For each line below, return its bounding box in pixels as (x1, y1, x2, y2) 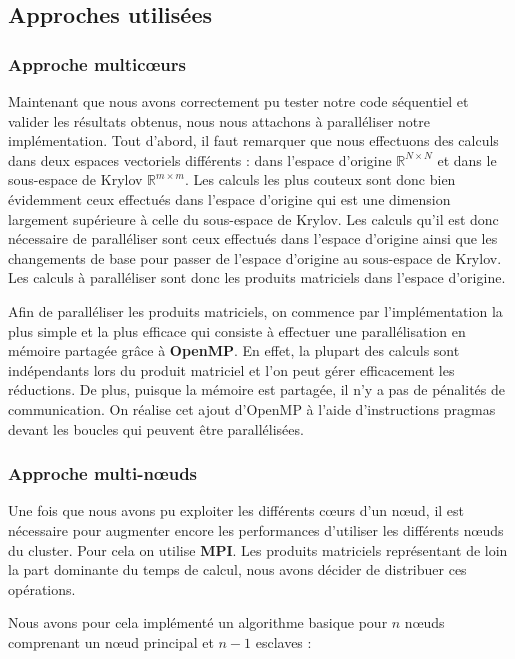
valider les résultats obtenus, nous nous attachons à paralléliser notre (8, 110, 430, 131)
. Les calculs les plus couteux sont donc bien (184, 169, 456, 190)
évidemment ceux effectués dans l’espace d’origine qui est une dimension (8, 188, 451, 209)
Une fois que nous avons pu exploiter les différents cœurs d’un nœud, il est (8, 500, 465, 521)
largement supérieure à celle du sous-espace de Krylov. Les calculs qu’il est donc (8, 208, 499, 229)
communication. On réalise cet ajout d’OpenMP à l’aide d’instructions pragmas (8, 398, 496, 419)
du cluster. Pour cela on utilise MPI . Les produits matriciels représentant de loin (8, 539, 508, 560)
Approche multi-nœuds (8, 461, 198, 486)
